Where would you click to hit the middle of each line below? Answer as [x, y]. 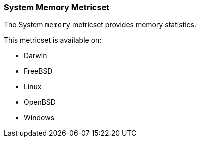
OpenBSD [40, 102]
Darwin [36, 56]
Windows [39, 118]
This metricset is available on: [53, 40]
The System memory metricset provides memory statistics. [100, 25]
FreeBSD [38, 71]
